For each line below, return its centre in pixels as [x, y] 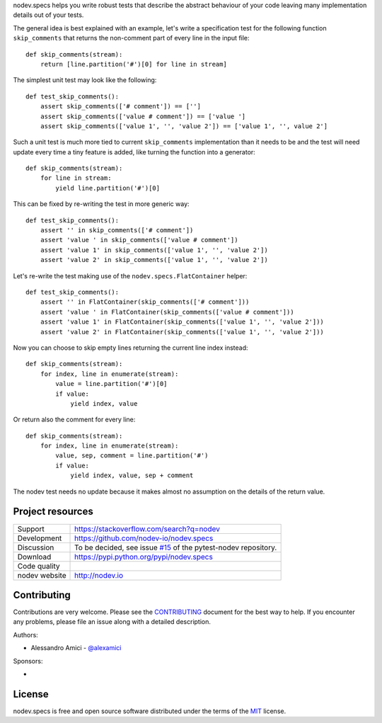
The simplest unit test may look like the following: [85, 80]
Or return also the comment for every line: [74, 420]
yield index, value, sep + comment [132, 476]
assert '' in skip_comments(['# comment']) [117, 230]
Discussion [36, 547]
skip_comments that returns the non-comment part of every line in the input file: [132, 38]
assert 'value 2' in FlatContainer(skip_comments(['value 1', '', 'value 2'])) [182, 332]
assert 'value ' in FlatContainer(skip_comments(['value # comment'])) [167, 312]
